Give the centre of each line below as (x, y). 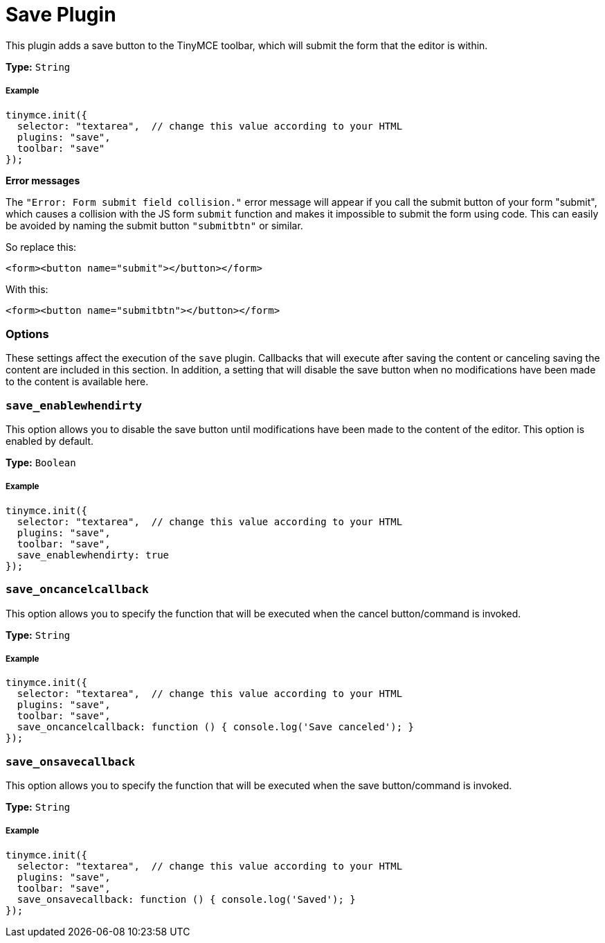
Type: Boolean (41, 463)
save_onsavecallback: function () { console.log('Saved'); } (186, 899)
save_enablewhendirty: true (93, 555)
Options (27, 334)
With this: (27, 289)
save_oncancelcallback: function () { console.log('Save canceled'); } (216, 727)
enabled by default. (50, 441)
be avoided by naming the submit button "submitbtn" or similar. (154, 225)
